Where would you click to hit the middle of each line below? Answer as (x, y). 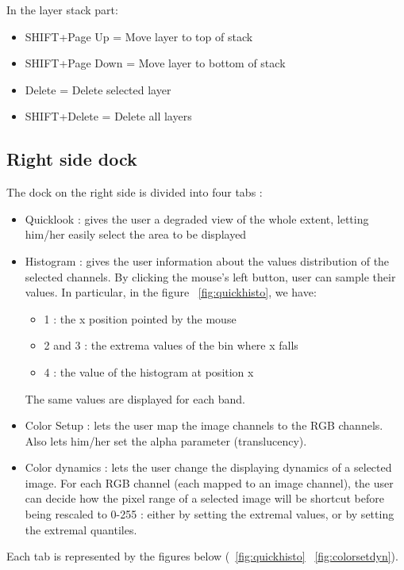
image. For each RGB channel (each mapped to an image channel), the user (209, 482)
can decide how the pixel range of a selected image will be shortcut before (204, 498)
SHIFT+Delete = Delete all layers (108, 116)
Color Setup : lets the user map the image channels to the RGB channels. (204, 425)
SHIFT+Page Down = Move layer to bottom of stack (155, 63)
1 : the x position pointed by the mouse (140, 318)
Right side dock (72, 159)
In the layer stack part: (62, 10)
